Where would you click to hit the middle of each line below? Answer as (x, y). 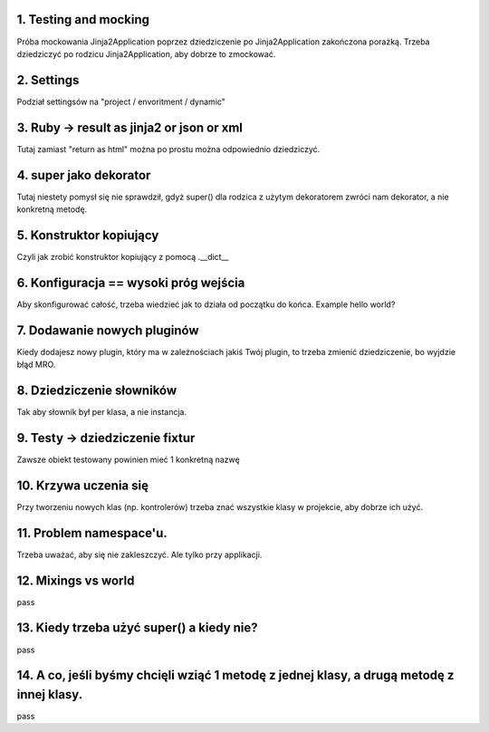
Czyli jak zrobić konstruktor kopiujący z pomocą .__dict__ (123, 256)
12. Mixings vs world (76, 580)
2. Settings (48, 80)
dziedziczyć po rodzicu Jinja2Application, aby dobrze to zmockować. (146, 53)
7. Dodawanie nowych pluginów (108, 330)
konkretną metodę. (52, 209)
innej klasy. (50, 694)
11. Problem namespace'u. (92, 533)
